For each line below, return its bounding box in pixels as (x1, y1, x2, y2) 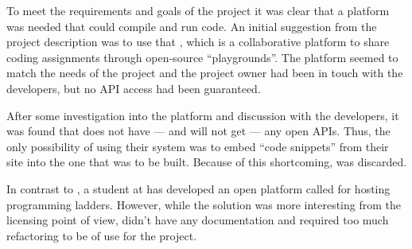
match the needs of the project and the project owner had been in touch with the (6, 64, 403, 81)
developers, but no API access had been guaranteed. (6, 80, 261, 96)
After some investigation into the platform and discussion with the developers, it (6, 107, 399, 123)
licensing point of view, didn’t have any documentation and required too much (6, 212, 389, 228)
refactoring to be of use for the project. (6, 227, 197, 243)
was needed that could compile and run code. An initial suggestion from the (6, 18, 377, 34)
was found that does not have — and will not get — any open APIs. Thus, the (6, 123, 391, 139)
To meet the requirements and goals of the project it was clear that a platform (6, 2, 390, 18)
